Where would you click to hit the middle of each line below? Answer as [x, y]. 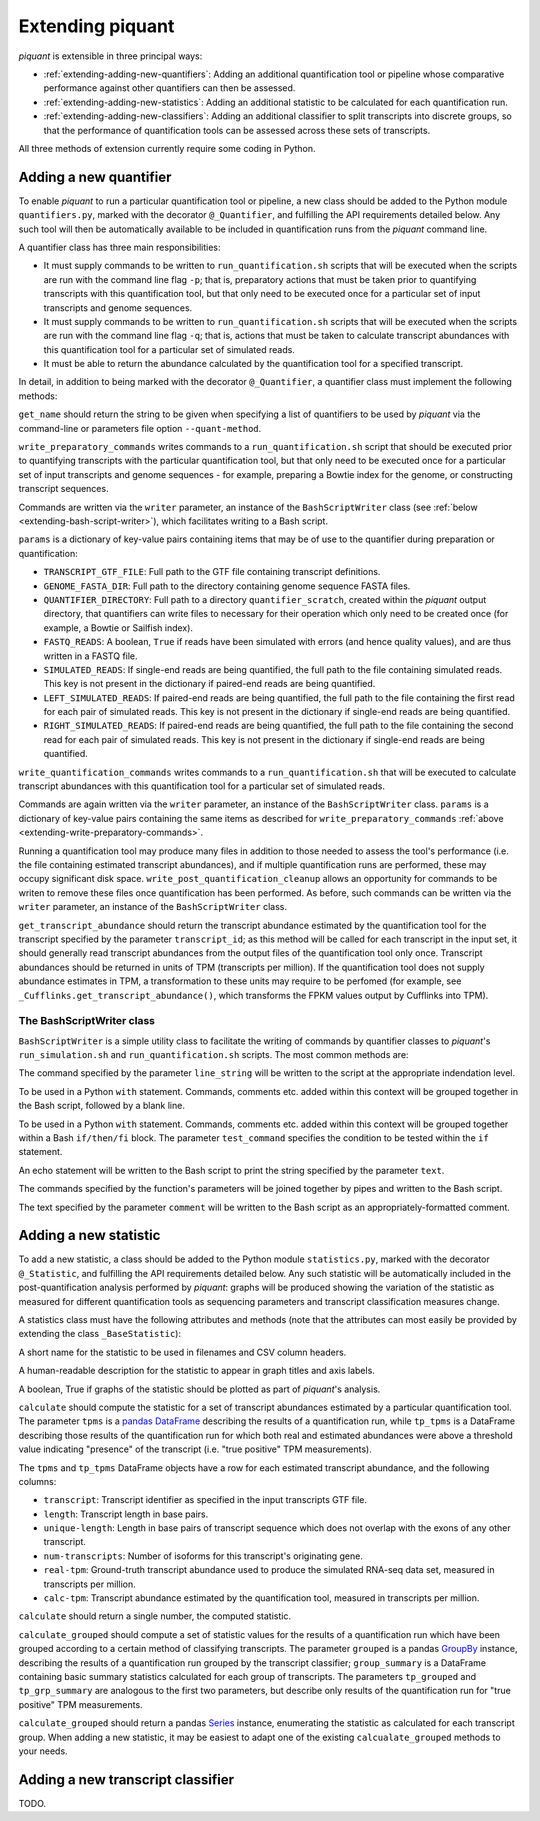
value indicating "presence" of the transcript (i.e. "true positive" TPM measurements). [195, 1449]
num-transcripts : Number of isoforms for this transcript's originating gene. [203, 1556]
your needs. [43, 1751]
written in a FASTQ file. [91, 656]
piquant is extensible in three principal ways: [110, 56]
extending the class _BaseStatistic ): [100, 1334]
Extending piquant [96, 26]
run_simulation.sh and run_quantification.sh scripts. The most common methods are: [213, 1055]
